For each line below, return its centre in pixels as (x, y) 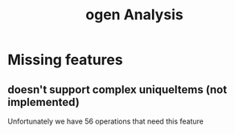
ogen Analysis (134, 15)
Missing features (65, 60)
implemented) (43, 102)
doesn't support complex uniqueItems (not (117, 89)
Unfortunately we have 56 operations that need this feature (106, 121)
